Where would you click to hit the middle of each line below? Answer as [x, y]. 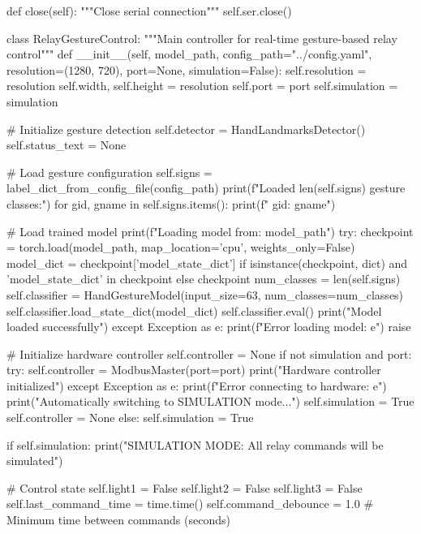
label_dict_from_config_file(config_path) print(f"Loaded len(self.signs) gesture [206, 188]
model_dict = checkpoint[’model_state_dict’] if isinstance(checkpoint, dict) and [207, 263]
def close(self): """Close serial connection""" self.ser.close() [149, 11]
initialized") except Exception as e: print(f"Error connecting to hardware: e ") [197, 385]
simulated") [35, 461]
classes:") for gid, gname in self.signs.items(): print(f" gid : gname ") [171, 203]
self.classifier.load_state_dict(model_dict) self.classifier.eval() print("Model [194, 310]
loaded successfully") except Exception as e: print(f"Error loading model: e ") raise [209, 327]
